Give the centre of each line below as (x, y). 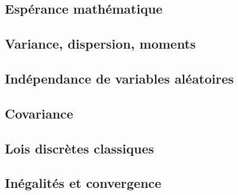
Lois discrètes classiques (80, 148)
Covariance (39, 113)
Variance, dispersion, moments (100, 44)
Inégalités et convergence (83, 183)
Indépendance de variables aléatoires (119, 78)
